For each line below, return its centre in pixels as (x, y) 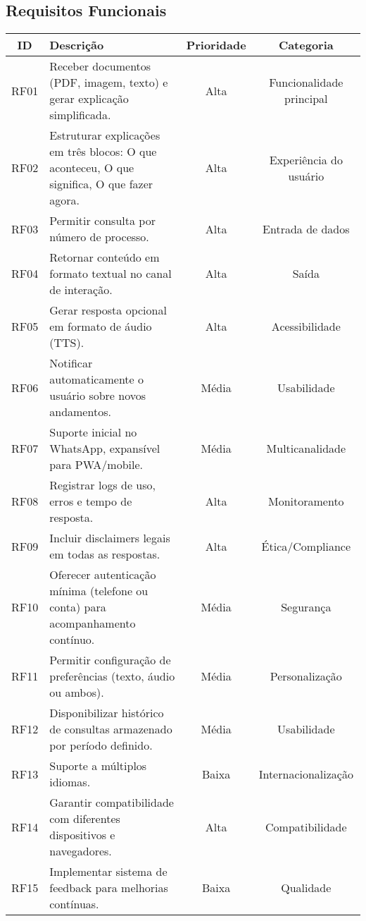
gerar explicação (89, 99)
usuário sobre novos (98, 396)
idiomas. (70, 782)
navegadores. (81, 851)
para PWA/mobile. (96, 465)
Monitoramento (306, 501)
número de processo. (99, 237)
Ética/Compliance (306, 546)
